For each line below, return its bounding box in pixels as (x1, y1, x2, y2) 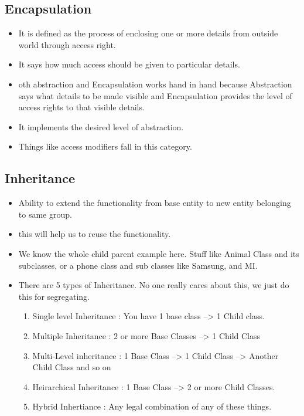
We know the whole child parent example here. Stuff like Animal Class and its (18, 247, 299, 259)
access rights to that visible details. (18, 101, 145, 113)
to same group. (18, 208, 72, 220)
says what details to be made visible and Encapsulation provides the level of (18, 89, 292, 102)
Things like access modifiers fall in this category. (18, 140, 192, 153)
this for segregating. (18, 290, 90, 302)
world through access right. (18, 38, 116, 50)
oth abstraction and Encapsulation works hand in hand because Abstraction (18, 77, 292, 90)
